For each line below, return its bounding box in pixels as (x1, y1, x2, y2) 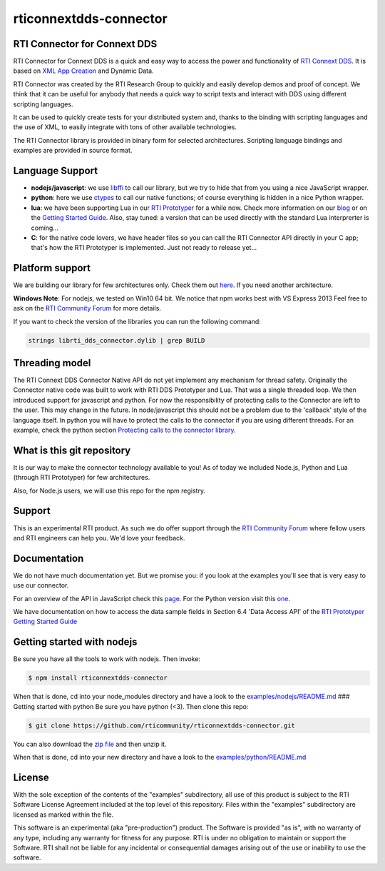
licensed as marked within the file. (13, 810, 114, 819)
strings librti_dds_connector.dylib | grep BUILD (28, 336, 205, 344)
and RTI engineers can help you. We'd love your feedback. (13, 533, 185, 542)
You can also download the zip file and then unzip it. (13, 740, 167, 748)
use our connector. (13, 581, 69, 590)
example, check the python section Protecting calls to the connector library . (13, 426, 236, 434)
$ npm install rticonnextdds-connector (28, 674, 168, 682)
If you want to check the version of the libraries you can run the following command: (13, 317, 262, 326)
